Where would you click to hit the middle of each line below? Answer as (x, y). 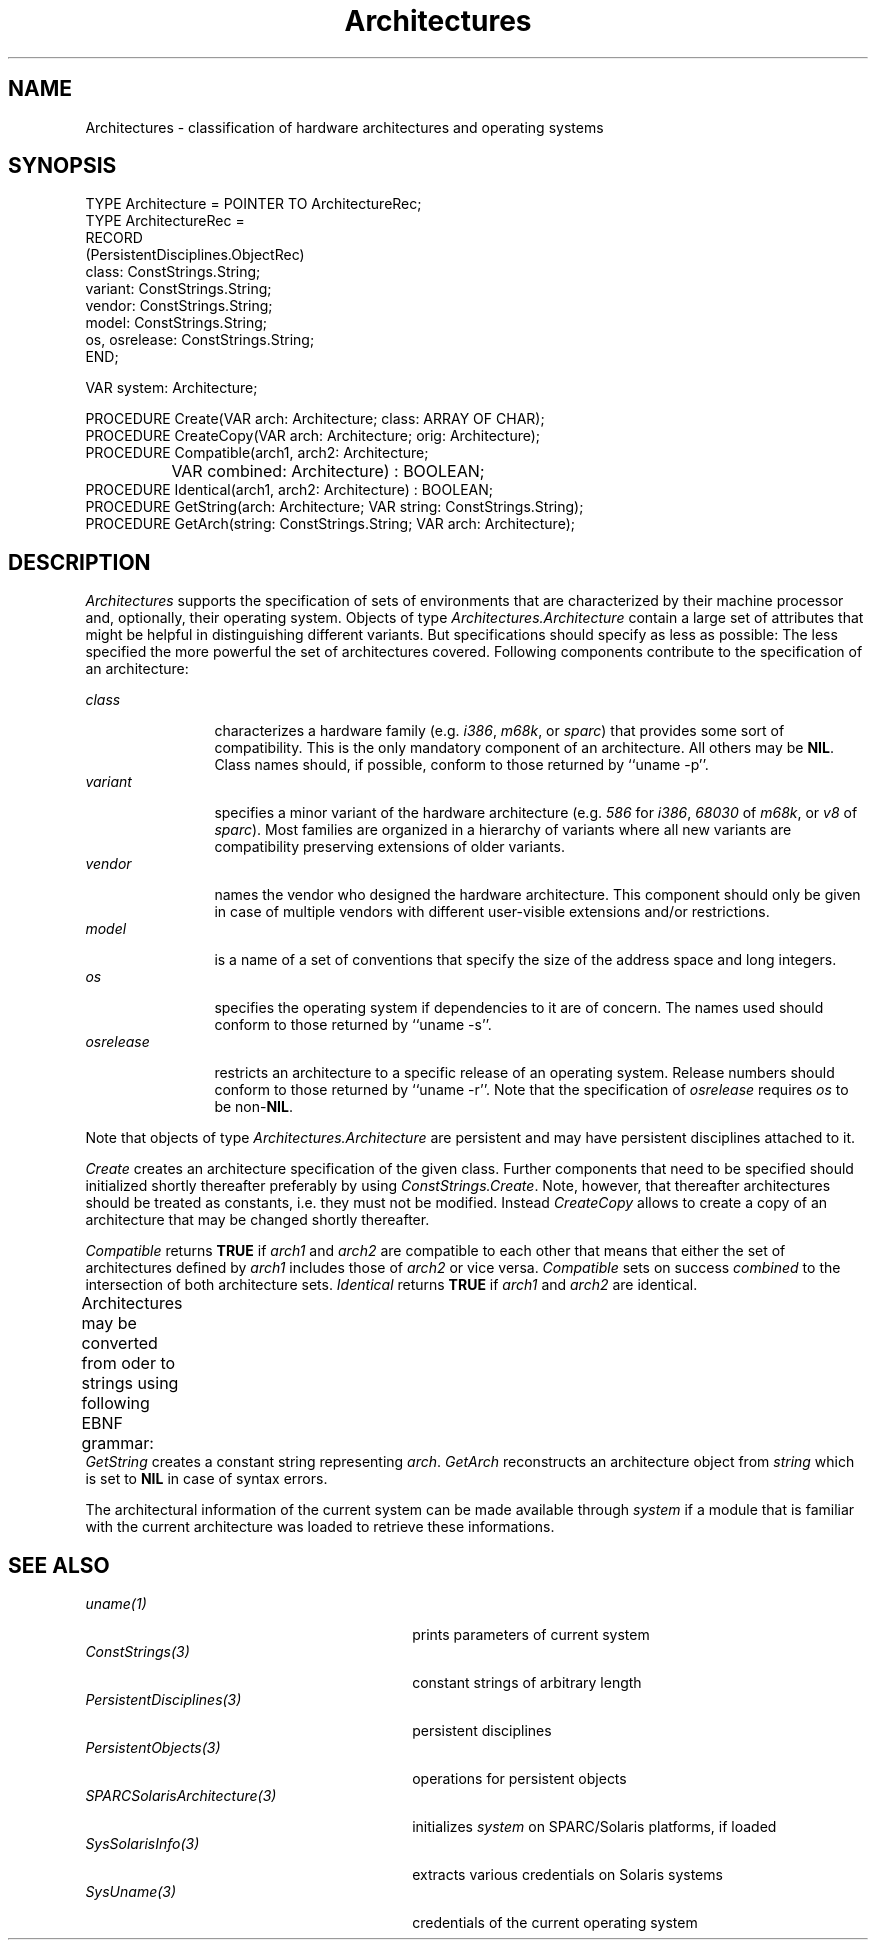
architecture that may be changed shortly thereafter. (257, 1220)
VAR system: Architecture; (171, 388)
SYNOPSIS (62, 166)
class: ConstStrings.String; (173, 272)
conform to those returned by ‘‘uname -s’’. (353, 1025)
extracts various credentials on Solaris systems (567, 1875)
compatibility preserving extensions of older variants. (389, 847)
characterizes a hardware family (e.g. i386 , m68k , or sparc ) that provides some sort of (499, 731)
